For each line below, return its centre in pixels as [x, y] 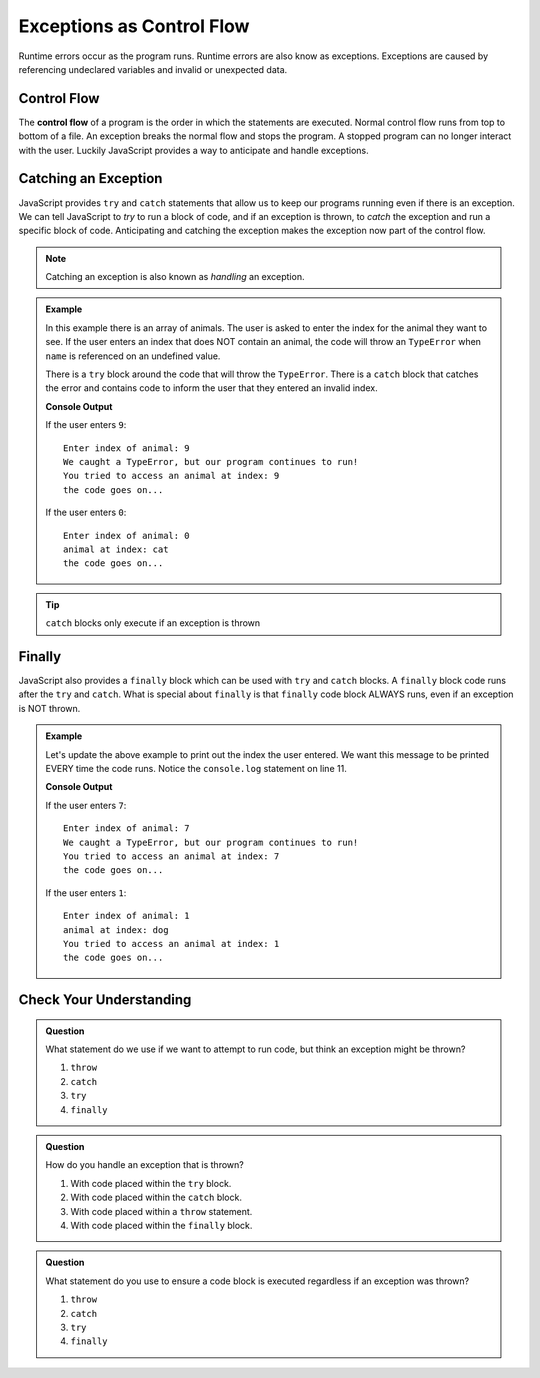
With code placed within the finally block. [161, 1225]
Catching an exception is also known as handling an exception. [175, 277]
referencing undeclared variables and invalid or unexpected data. [153, 69]
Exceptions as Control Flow [134, 26]
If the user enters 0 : [86, 512]
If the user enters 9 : [86, 425]
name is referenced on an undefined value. [133, 356]
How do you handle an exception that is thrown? [144, 1165]
